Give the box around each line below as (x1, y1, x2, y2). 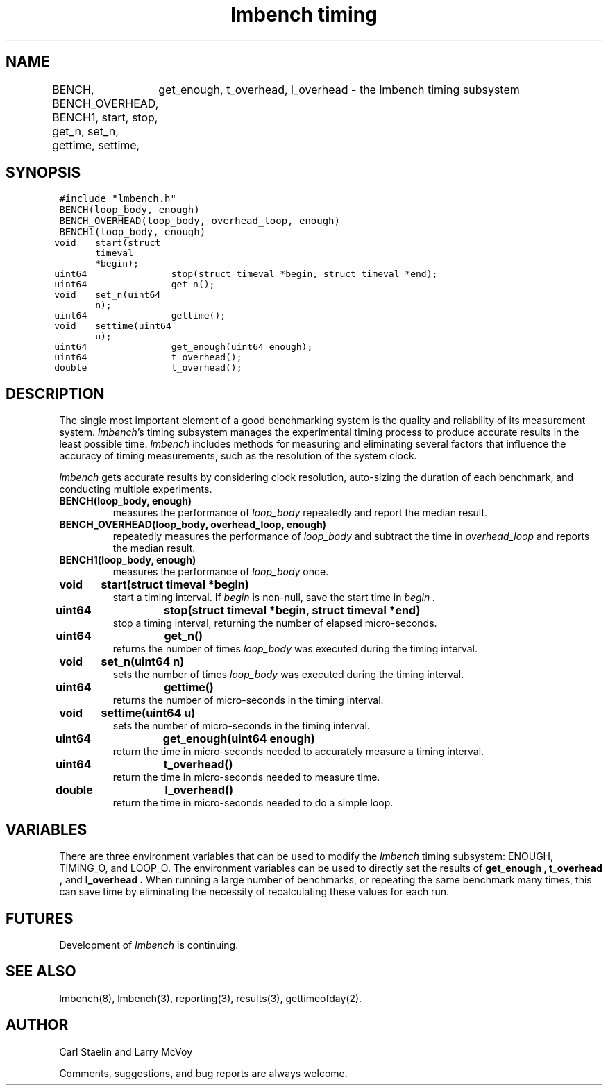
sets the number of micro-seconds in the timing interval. (112, 720, 370, 732)
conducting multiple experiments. (59, 483, 212, 496)
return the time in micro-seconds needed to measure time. (112, 771, 380, 784)
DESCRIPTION (6, 384, 105, 403)
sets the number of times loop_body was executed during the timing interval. (112, 668, 464, 681)
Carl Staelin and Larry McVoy (59, 1045, 193, 1058)
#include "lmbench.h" (59, 193, 176, 205)
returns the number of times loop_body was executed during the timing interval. (112, 643, 478, 655)
